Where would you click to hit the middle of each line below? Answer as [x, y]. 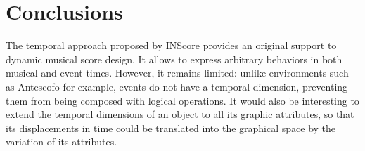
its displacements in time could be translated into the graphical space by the [171, 127]
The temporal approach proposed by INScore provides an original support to [171, 45]
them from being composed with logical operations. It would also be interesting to [182, 100]
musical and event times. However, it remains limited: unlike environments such [177, 73]
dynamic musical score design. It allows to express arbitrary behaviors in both [174, 59]
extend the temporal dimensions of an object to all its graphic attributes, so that [180, 114]
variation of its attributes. [62, 142]
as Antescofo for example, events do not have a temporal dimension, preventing [177, 86]
